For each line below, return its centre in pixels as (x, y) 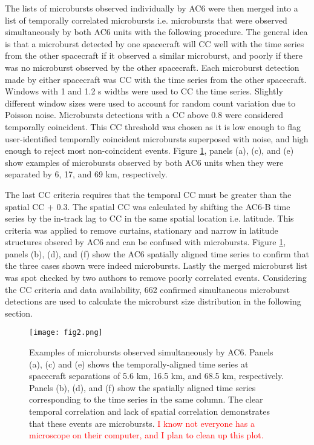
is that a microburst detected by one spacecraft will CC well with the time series (155, 43)
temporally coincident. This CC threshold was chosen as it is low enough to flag (153, 126)
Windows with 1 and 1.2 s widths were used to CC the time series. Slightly (144, 91)
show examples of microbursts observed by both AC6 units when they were (144, 162)
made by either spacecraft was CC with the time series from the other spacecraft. (156, 79)
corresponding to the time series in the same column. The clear (146, 399)
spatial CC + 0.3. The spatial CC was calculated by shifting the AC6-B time (148, 206)
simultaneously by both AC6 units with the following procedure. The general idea (156, 32)
